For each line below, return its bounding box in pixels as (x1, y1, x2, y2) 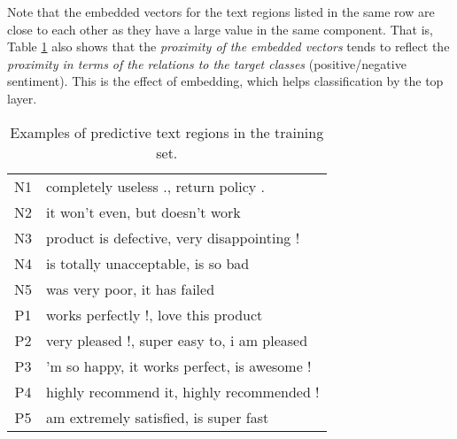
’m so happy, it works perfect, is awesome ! (46, 355, 312, 376)
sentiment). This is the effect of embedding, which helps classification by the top (7, 72, 444, 90)
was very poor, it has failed (46, 278, 215, 299)
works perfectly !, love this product (46, 304, 263, 325)
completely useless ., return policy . (46, 175, 266, 196)
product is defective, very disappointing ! (46, 227, 300, 248)
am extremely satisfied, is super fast (46, 406, 269, 427)
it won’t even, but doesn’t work (46, 201, 241, 222)
